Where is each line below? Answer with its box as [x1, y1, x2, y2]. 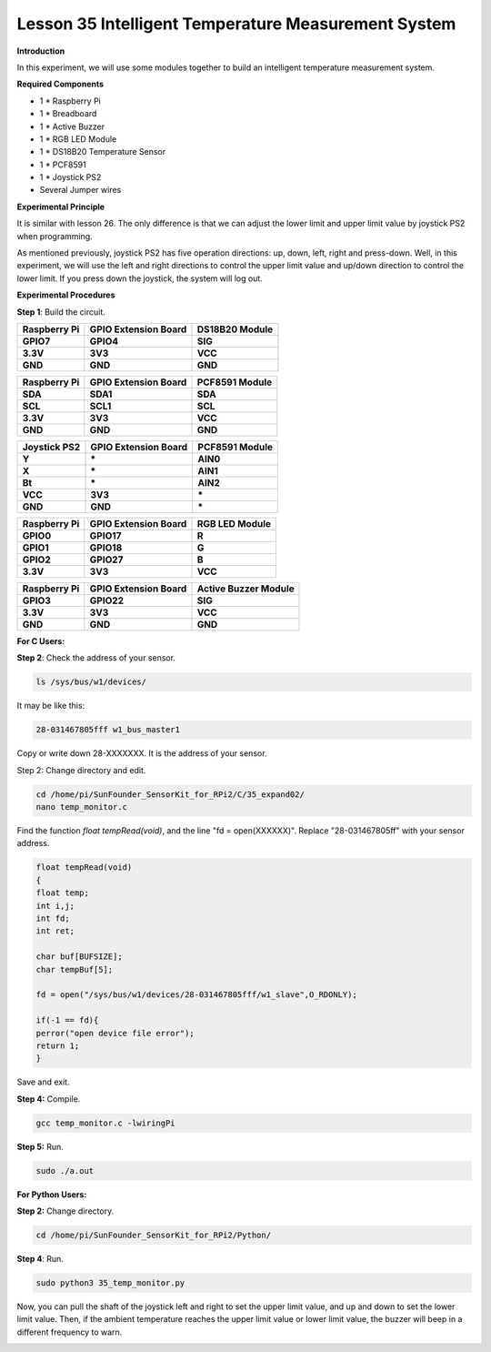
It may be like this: [16, 701, 85, 711]
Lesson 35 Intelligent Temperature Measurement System [16, 14, 456, 34]
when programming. [16, 230, 93, 241]
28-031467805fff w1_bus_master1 [35, 724, 181, 735]
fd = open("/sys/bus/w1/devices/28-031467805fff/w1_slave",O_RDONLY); [35, 990, 358, 1000]
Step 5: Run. [16, 1141, 64, 1152]
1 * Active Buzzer [39, 121, 105, 132]
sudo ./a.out [35, 1165, 95, 1175]
